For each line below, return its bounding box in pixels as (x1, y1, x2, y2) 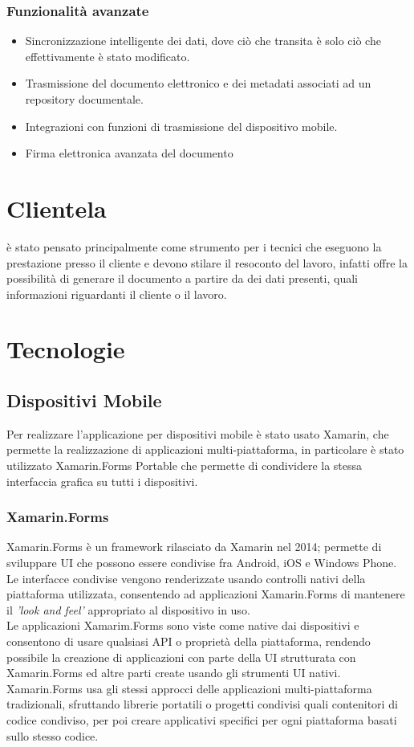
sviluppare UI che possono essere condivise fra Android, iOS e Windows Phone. (6, 554, 397, 571)
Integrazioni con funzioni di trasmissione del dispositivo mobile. (25, 117, 338, 134)
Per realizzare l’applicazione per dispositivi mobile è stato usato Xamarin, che (6, 425, 389, 442)
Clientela (6, 191, 107, 224)
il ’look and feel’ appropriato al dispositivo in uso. (6, 601, 250, 618)
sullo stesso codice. (6, 727, 99, 744)
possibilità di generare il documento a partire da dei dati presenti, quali (6, 270, 358, 287)
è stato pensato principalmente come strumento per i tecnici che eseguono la (6, 238, 382, 255)
